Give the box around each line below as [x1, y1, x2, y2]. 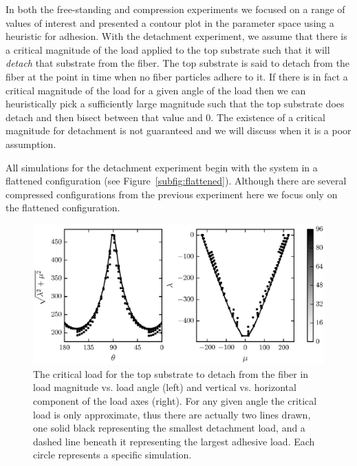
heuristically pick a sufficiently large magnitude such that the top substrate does [6, 96, 345, 111]
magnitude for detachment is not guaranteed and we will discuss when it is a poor [6, 123, 351, 138]
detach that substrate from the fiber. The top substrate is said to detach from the [6, 56, 350, 70]
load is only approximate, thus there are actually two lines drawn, [33, 407, 311, 421]
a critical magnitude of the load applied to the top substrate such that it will [6, 42, 330, 56]
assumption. [6, 136, 56, 151]
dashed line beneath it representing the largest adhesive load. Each [33, 434, 315, 448]
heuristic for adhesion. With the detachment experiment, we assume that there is [6, 29, 347, 43]
